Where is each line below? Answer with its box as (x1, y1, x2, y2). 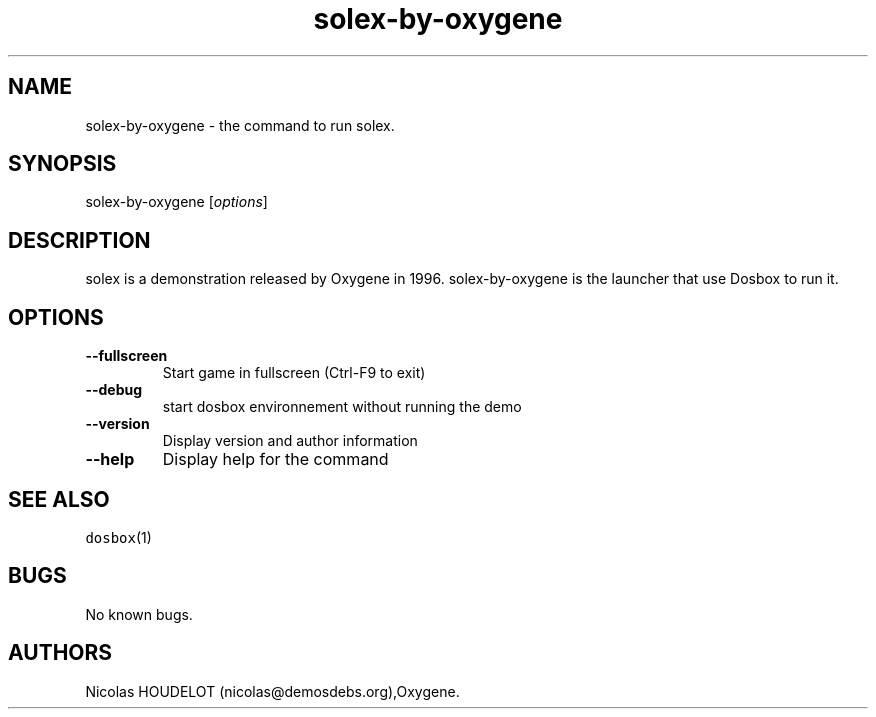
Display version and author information (162, 432, 418, 450)
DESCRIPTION (8, 227, 151, 253)
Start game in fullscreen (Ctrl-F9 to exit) (162, 364, 426, 382)
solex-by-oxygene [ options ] (85, 193, 268, 211)
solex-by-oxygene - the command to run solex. (85, 116, 395, 134)
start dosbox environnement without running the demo (162, 398, 522, 416)
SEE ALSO (8, 486, 110, 512)
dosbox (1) (85, 528, 152, 546)
